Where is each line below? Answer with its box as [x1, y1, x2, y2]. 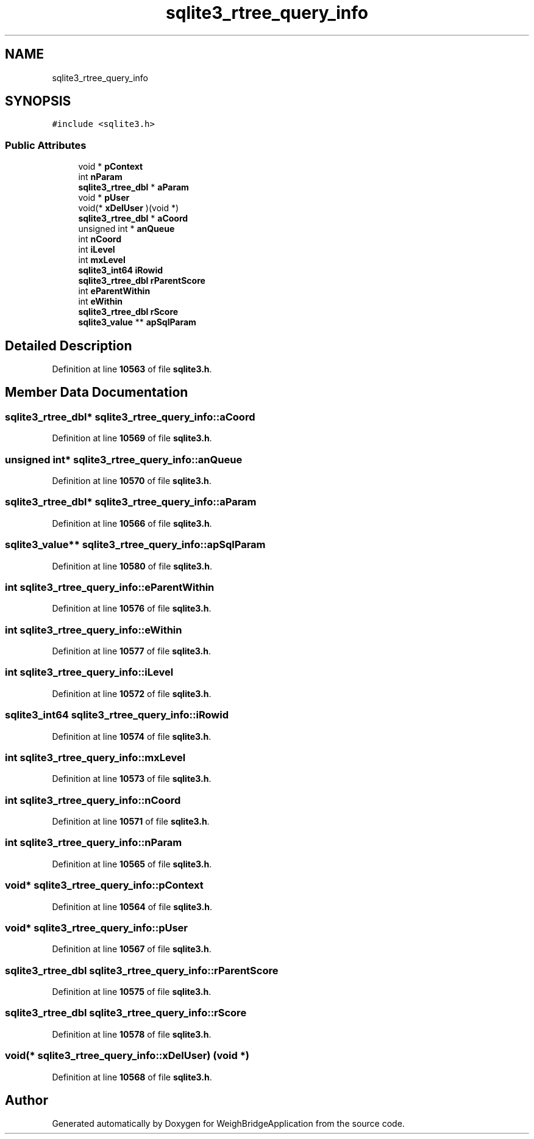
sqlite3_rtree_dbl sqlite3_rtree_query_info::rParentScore [5, 964, 279, 977]
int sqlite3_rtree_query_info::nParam [5, 836, 182, 849]
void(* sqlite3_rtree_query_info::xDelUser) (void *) [5, 1049, 250, 1062]
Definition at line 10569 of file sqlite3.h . [52, 433, 212, 444]
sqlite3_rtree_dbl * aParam [78, 182, 189, 193]
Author [5, 1092, 48, 1108]
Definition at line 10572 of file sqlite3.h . [52, 688, 212, 699]
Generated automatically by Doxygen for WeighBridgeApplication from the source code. [52, 1118, 405, 1129]
